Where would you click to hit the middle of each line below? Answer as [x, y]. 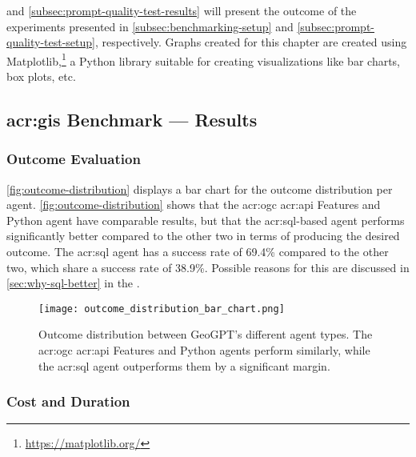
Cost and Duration [68, 401]
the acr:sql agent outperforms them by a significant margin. [184, 365]
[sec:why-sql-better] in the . [73, 283]
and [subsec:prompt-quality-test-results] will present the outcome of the [182, 10]
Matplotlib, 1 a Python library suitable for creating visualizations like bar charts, [204, 59]
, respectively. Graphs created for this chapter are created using [251, 42]
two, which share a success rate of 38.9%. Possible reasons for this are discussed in [208, 267]
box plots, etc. [41, 76]
